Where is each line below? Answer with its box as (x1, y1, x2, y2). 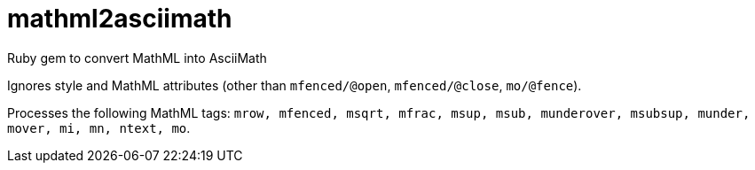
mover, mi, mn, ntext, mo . (7, 120, 191, 135)
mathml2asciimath (7, 4, 232, 34)
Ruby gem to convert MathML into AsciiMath (7, 50, 267, 66)
